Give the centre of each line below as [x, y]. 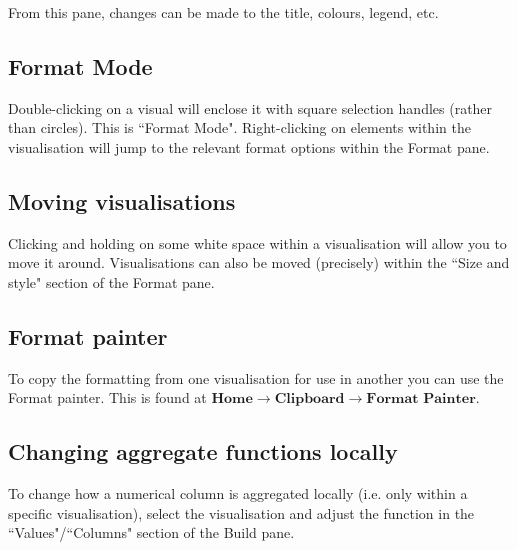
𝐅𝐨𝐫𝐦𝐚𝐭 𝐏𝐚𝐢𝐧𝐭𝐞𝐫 [421, 399]
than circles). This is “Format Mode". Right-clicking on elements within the [239, 127]
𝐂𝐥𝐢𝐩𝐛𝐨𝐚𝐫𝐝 [309, 399]
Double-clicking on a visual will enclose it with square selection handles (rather [250, 107]
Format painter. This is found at [107, 397]
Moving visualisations [122, 200]
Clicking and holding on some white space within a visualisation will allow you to [257, 242]
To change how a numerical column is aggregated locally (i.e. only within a [238, 493]
